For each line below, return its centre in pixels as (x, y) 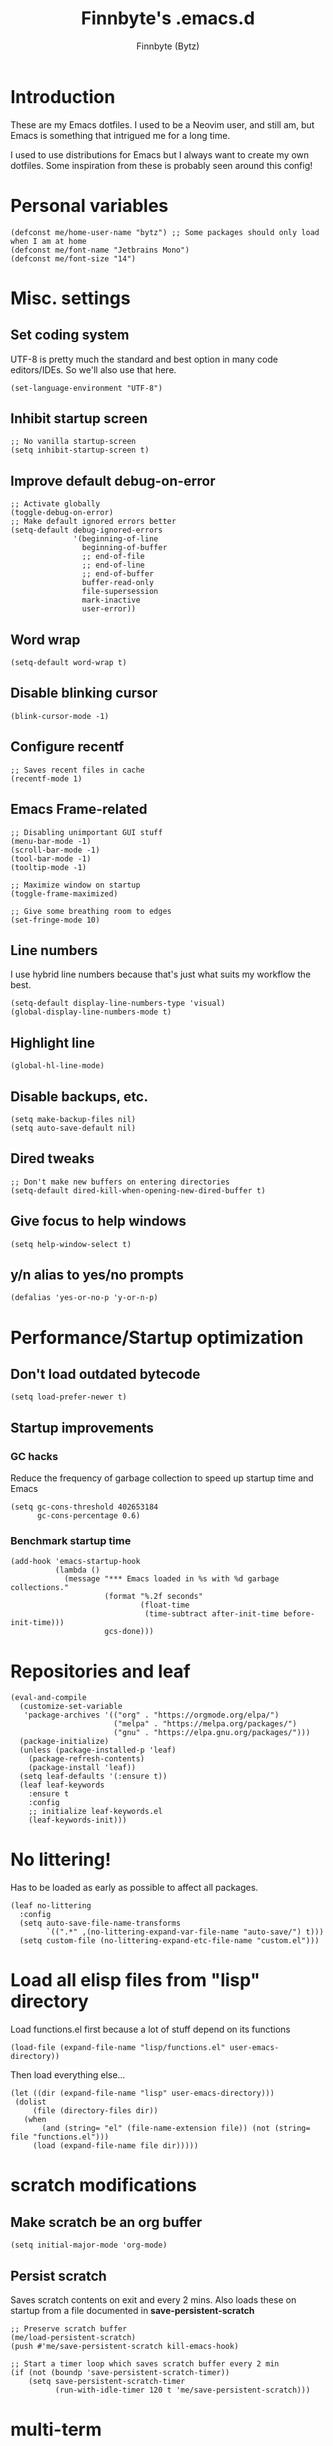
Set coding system (70, 335)
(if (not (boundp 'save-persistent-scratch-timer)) (120, 2372)
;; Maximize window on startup (75, 885)
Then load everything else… (68, 2075)
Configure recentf (67, 747)
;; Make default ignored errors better (93, 522)
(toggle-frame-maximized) (64, 893)
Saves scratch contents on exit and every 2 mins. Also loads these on (153, 2299)
